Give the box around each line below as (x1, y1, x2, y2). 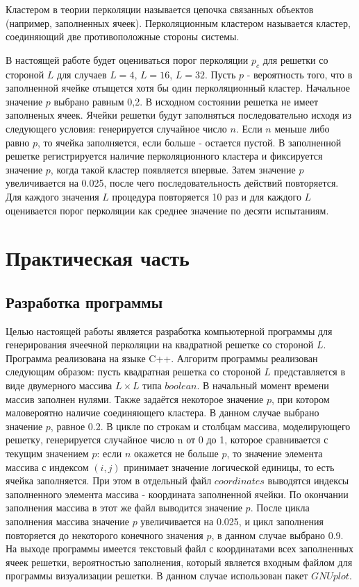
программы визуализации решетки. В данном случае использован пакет (6, 568, 308, 583)
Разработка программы (6, 291, 163, 312)
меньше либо (274, 121, 330, 135)
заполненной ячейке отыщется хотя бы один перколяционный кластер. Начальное (6, 80, 351, 95)
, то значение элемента (226, 446, 323, 461)
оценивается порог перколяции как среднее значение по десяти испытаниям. (6, 203, 329, 217)
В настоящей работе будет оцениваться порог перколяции (6, 52, 249, 67)
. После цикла (250, 500, 310, 515)
